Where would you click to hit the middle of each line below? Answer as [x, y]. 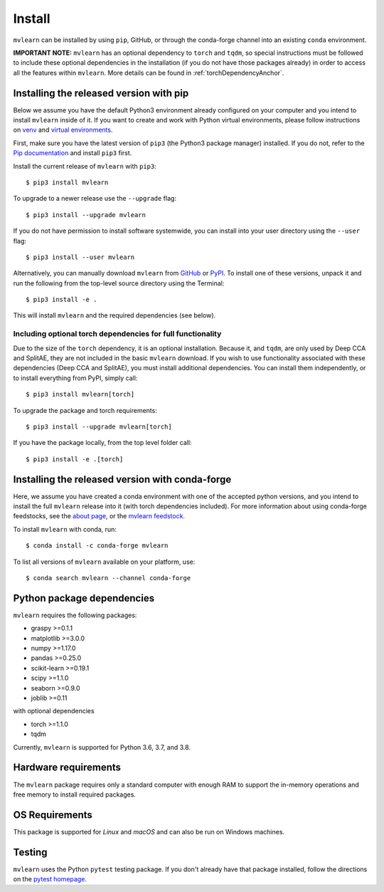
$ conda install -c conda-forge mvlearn [97, 546]
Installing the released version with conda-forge [122, 479]
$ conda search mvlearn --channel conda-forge [108, 578]
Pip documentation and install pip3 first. [73, 153]
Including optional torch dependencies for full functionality [117, 334]
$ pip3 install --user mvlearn [80, 257]
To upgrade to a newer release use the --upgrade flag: [95, 199]
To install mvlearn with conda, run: [65, 529]
